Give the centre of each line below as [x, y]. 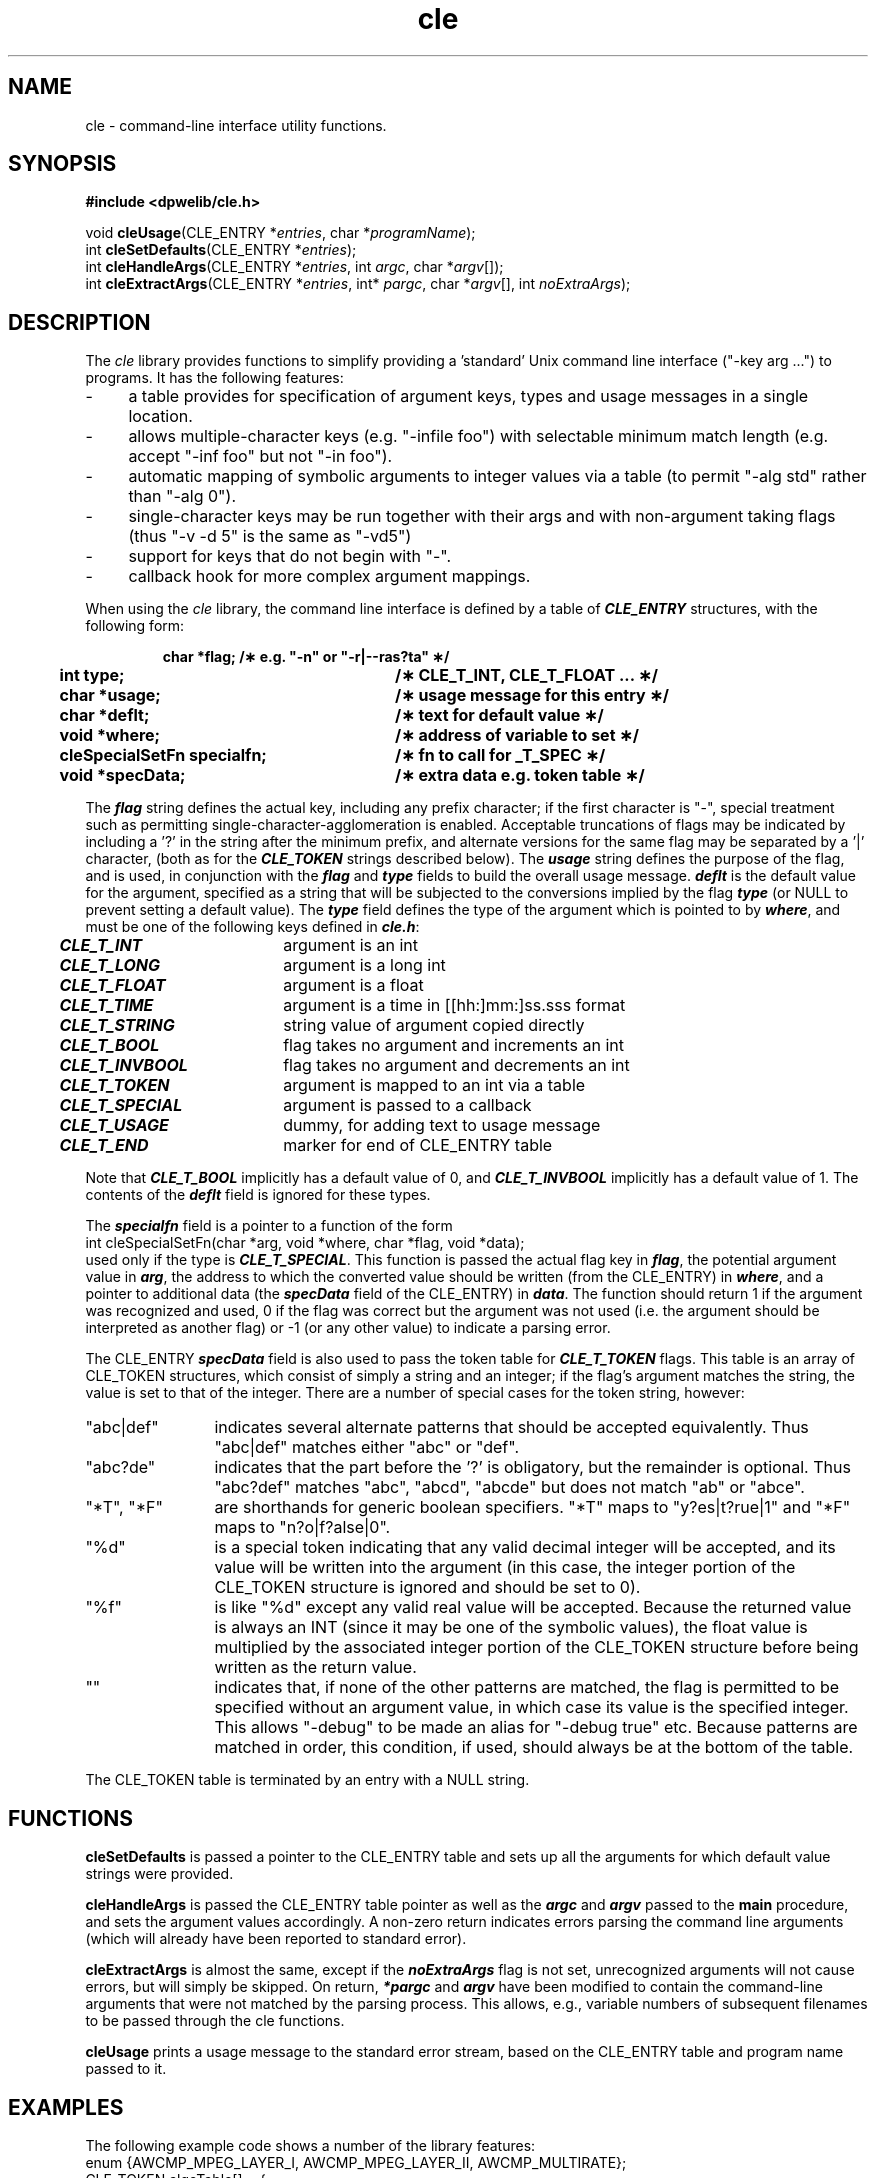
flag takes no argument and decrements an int [456, 1065]
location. [160, 416]
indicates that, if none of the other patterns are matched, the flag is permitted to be [527, 1687]
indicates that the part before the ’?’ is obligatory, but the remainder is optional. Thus [532, 1467]
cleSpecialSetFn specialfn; [163, 755]
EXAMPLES [66, 2107]
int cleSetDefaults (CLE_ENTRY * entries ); [221, 250]
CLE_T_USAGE [114, 1125]
